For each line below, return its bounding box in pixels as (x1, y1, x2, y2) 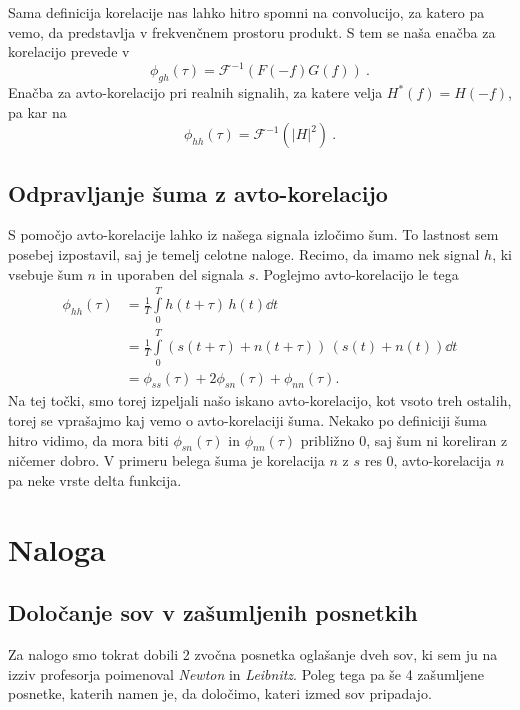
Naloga (8, 528, 106, 569)
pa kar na (8, 101, 67, 122)
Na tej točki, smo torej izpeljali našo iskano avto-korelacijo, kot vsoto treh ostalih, (8, 390, 512, 411)
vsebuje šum (8, 263, 83, 284)
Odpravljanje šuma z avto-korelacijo (8, 177, 388, 208)
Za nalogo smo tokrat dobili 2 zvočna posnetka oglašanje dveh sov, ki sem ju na (8, 644, 498, 665)
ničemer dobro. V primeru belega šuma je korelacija (8, 450, 325, 471)
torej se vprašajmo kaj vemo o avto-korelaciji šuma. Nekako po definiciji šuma (8, 409, 487, 430)
